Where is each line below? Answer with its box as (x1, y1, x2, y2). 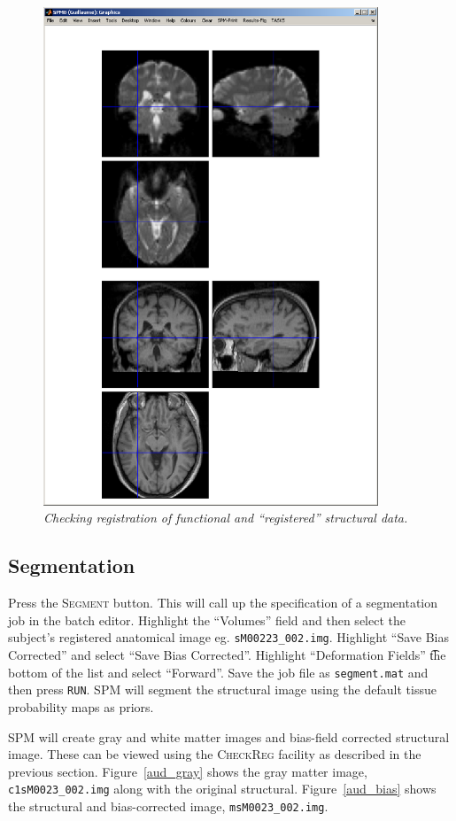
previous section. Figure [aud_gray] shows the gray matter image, (8, 762, 367, 780)
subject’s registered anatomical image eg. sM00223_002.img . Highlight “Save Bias (8, 628, 449, 647)
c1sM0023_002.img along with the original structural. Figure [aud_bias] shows (8, 779, 437, 798)
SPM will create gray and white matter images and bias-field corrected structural (8, 727, 450, 746)
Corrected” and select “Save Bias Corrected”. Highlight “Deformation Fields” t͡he (8, 646, 446, 663)
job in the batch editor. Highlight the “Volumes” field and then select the (8, 610, 406, 629)
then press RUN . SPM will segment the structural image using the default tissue (8, 680, 437, 699)
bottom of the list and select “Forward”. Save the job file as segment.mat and (8, 662, 429, 681)
